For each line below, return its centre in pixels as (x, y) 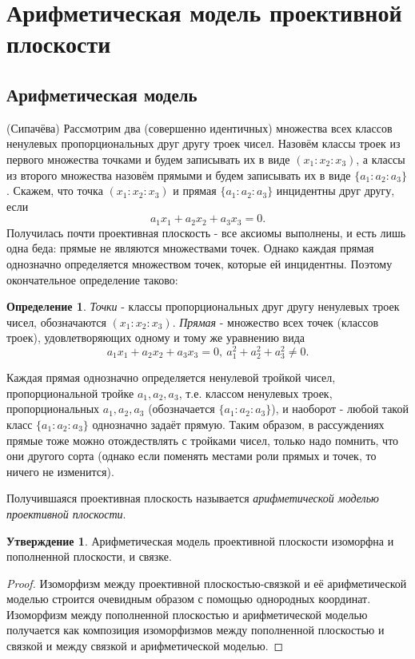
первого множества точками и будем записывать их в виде (148, 159)
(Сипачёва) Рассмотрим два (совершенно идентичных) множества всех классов (200, 127)
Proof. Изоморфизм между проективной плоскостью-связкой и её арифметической (207, 583)
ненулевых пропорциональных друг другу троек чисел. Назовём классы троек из (204, 143)
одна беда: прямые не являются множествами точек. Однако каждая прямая (190, 248)
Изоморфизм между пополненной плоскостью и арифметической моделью (187, 614)
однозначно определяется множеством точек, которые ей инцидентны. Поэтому (200, 263)
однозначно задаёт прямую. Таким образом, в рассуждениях (238, 424)
